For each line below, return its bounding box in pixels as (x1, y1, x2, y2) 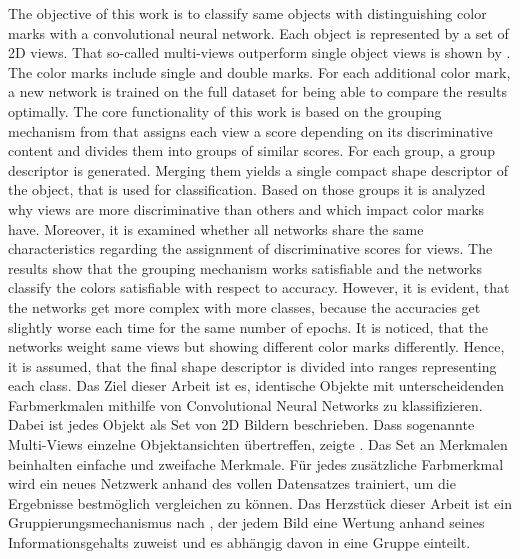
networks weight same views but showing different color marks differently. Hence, (8, 336, 505, 357)
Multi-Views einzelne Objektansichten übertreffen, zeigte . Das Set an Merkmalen (8, 434, 508, 455)
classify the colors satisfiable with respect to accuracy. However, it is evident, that (8, 277, 510, 298)
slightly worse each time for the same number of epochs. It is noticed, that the (8, 316, 488, 337)
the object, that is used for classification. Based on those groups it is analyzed (8, 179, 486, 200)
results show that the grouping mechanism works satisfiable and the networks (8, 257, 483, 278)
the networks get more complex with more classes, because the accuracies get (8, 296, 481, 317)
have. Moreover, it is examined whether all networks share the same (8, 218, 424, 239)
